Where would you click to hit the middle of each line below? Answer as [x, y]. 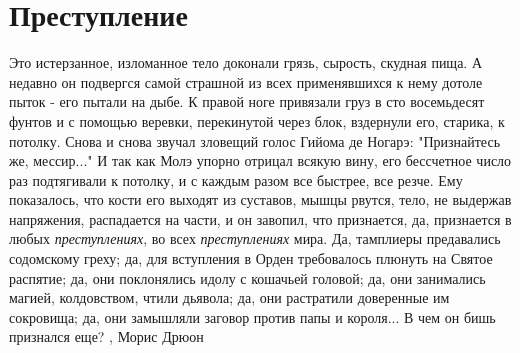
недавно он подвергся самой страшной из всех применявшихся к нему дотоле [246, 81]
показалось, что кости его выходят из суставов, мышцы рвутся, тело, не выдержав [260, 199]
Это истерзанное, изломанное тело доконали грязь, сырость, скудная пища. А [246, 62]
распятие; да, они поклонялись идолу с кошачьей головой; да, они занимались [247, 277]
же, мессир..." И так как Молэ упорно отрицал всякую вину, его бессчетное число [260, 160]
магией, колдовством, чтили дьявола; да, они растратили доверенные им [229, 297]
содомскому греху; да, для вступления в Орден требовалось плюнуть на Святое [251, 258]
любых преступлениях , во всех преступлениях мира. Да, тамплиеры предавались [255, 238]
